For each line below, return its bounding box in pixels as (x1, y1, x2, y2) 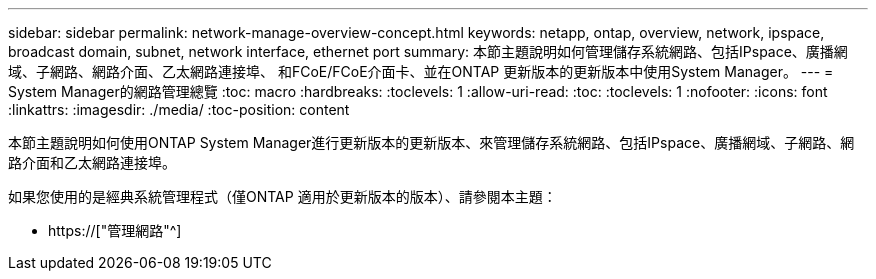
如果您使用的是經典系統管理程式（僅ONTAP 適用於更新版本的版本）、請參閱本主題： (8, 188, 557, 205)
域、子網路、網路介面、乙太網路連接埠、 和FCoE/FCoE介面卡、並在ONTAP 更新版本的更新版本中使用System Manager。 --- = (8, 63, 834, 80)
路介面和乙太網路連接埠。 (8, 154, 176, 171)
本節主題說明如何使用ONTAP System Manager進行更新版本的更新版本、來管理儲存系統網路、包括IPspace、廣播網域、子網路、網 (8, 134, 855, 151)
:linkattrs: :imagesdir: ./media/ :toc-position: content (8, 101, 350, 118)
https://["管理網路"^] (48, 222, 182, 239)
